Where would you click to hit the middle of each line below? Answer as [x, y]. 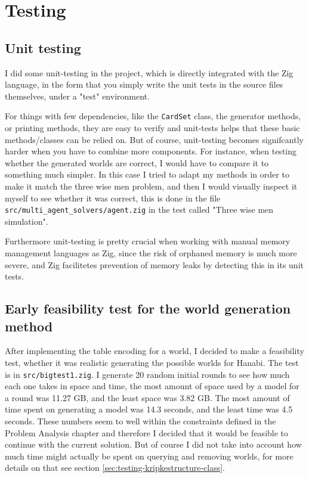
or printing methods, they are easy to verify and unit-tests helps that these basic [152, 128]
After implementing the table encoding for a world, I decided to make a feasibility [154, 351]
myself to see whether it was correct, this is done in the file [113, 198]
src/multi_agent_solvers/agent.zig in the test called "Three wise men [139, 209]
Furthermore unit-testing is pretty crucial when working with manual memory [148, 241]
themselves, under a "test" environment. [77, 96]
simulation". [27, 221]
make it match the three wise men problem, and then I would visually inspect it [151, 186]
